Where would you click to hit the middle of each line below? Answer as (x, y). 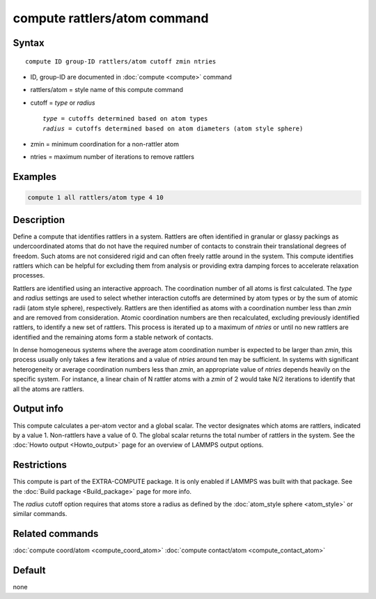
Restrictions (40, 465)
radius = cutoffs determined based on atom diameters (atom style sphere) (173, 128)
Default (29, 571)
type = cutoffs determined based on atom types (125, 119)
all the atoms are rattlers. (49, 389)
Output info (38, 409)
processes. (29, 275)
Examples (35, 177)
